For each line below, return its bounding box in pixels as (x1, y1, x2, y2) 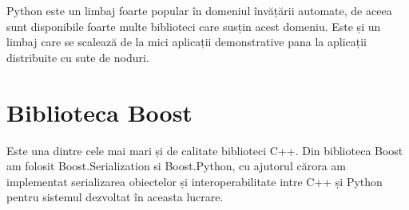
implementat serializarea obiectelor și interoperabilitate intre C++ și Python (6, 173, 383, 189)
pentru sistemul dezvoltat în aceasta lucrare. (6, 189, 224, 205)
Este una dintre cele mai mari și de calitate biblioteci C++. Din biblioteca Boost (6, 142, 403, 158)
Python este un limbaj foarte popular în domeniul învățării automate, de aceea (6, 2, 392, 18)
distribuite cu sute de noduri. (6, 49, 149, 65)
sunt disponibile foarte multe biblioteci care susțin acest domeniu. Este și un (6, 17, 381, 34)
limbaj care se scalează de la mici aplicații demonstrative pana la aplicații (6, 33, 367, 50)
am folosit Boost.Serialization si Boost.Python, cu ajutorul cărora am (6, 157, 346, 174)
